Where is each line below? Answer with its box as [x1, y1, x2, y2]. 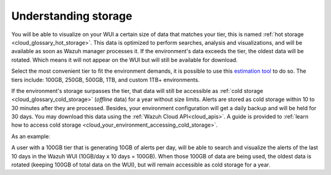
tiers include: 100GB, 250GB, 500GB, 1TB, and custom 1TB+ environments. [11, 76, 200, 83]
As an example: [11, 132, 50, 140]
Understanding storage [11, 9, 132, 23]
